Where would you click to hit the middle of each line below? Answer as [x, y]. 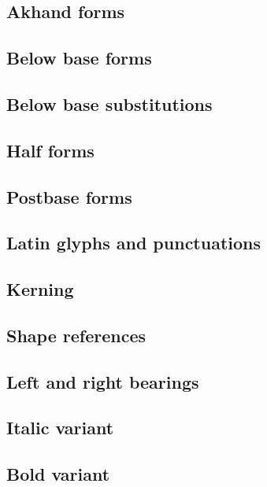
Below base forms [79, 58]
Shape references [76, 335]
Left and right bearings [103, 381]
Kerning [40, 289]
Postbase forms [69, 196]
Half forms [50, 150]
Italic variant [60, 428]
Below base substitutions [109, 103]
